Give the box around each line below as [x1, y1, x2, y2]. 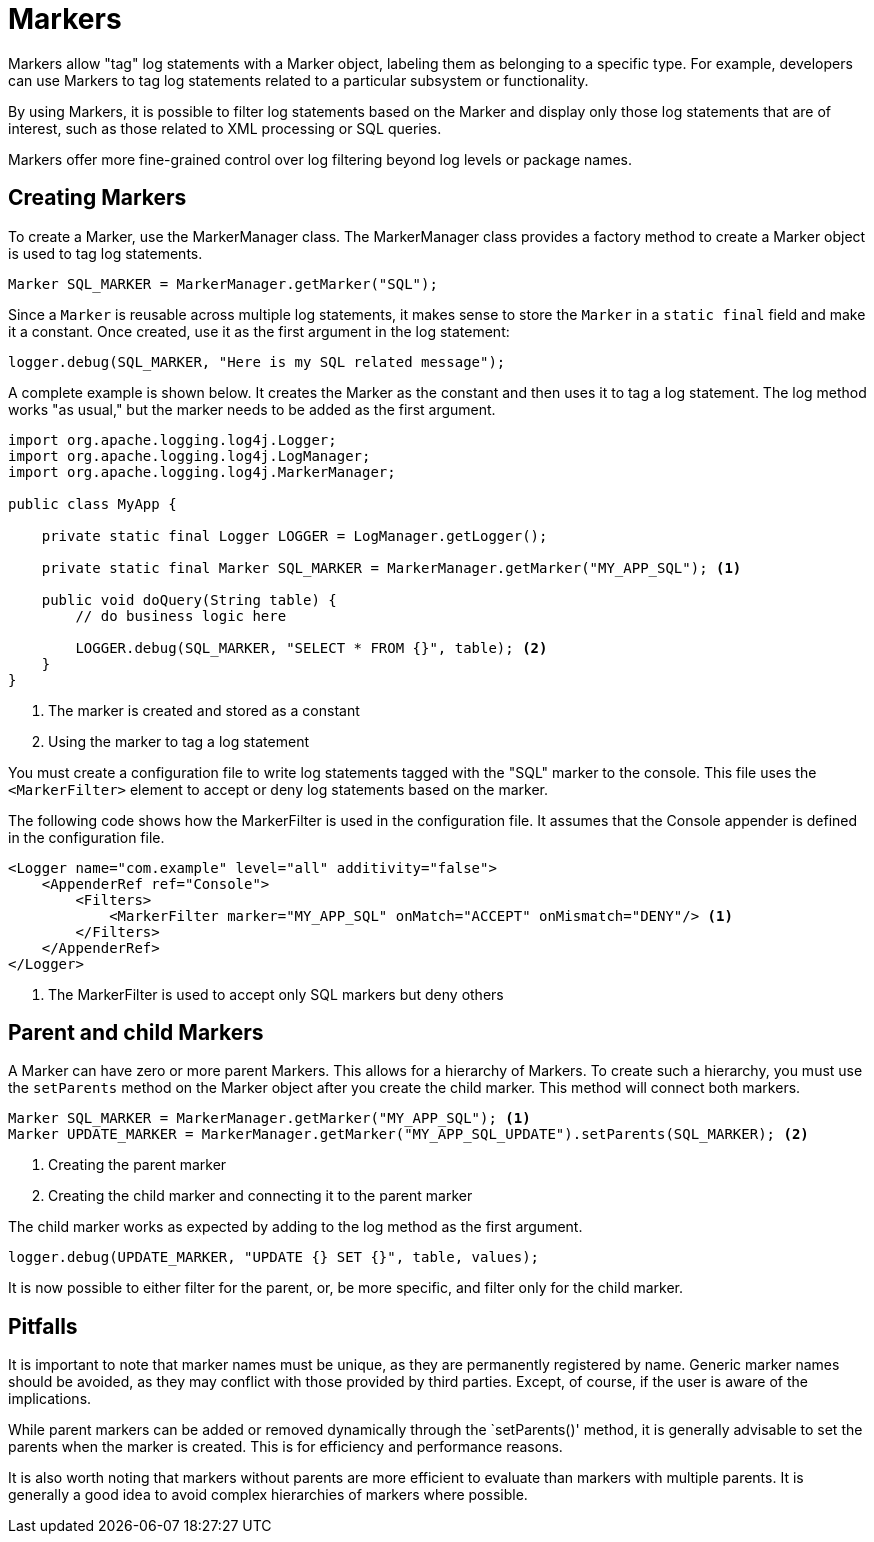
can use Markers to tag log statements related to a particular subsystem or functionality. [8, 71, 589, 89]
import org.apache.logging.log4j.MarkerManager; [8, 463, 396, 480]
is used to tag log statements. [8, 244, 203, 262]
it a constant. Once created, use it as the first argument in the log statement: [8, 322, 510, 340]
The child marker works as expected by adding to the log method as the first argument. [8, 1218, 583, 1236]
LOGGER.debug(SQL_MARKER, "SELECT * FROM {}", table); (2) [75, 639, 548, 656]
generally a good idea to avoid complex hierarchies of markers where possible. [8, 1486, 528, 1504]
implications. [8, 1390, 92, 1408]
